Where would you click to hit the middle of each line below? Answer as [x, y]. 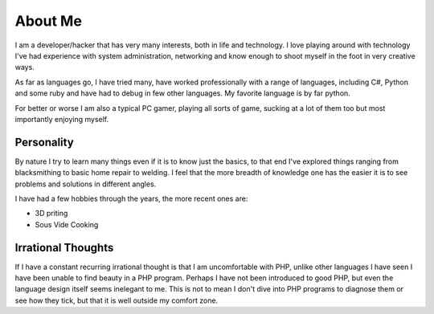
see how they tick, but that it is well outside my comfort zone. [117, 300]
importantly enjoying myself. [62, 119]
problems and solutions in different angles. [86, 184]
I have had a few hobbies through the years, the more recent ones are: [131, 198]
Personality [44, 142]
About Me [48, 21]
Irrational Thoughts [64, 248]
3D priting [51, 214]
